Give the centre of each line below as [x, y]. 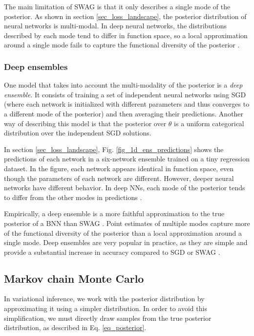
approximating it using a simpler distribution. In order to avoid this [106, 308]
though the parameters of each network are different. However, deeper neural [119, 178]
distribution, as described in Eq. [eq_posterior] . [75, 327]
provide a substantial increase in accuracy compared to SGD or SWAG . [112, 252]
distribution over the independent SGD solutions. [78, 133]
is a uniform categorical [209, 123]
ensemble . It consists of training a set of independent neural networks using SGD [125, 94]
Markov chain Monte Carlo [74, 278]
